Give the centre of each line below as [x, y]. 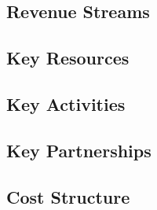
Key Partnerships [79, 150]
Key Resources [68, 58]
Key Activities [66, 103]
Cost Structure [68, 196]
